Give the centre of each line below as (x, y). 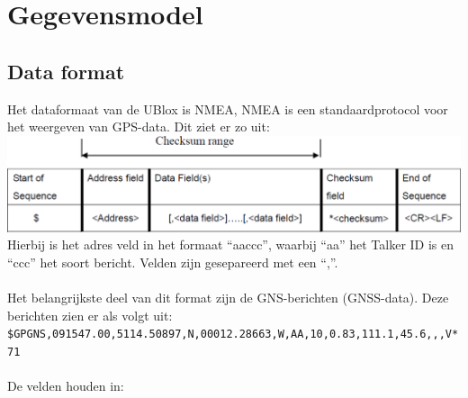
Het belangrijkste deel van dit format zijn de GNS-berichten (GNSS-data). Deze (228, 298)
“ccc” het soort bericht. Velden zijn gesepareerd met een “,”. (173, 262)
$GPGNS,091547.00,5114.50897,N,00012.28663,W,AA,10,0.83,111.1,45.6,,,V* (233, 335)
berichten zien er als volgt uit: (90, 315)
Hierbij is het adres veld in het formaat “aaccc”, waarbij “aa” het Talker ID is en (231, 244)
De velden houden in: (66, 386)
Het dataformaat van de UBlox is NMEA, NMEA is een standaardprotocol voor (228, 109)
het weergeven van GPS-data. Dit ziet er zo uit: (139, 127)
